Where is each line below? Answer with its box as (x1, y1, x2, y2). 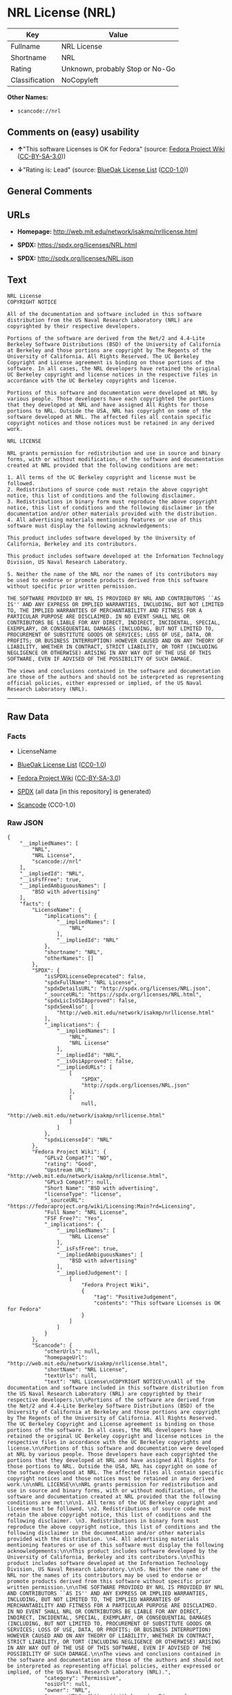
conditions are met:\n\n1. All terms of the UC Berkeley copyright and (7, 1499, 217, 1506)
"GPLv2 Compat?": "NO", (43, 1154, 113, 1161)
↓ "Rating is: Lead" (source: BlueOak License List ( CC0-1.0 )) (17, 165, 188, 174)
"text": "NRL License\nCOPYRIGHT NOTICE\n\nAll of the (43, 1378, 206, 1385)
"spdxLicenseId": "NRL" (43, 1136, 113, 1143)
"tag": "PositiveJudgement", (93, 1293, 177, 1300)
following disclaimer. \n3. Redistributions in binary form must (7, 1517, 199, 1524)
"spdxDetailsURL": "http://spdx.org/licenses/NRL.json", (43, 985, 212, 992)
